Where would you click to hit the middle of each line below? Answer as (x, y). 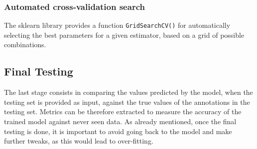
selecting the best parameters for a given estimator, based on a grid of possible (124, 35)
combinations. (25, 44)
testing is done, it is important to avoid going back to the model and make (118, 131)
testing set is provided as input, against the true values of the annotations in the (127, 102)
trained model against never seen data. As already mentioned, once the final (120, 121)
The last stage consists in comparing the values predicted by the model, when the (128, 92)
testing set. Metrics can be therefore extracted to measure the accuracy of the (123, 112)
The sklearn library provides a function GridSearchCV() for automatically (117, 25)
